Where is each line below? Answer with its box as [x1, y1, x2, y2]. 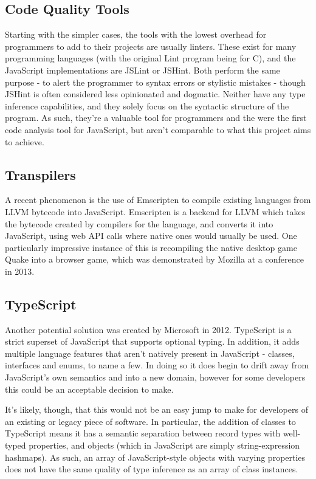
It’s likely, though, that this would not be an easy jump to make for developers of [5, 403, 308, 416]
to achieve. [5, 135, 44, 148]
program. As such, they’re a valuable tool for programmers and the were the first [5, 111, 307, 124]
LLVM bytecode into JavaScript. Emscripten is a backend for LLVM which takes [5, 205, 306, 218]
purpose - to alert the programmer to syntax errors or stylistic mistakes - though [5, 75, 306, 88]
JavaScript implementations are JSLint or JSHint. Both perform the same [5, 63, 280, 76]
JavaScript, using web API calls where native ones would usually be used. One [5, 229, 297, 242]
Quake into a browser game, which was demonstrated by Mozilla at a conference [5, 253, 304, 266]
